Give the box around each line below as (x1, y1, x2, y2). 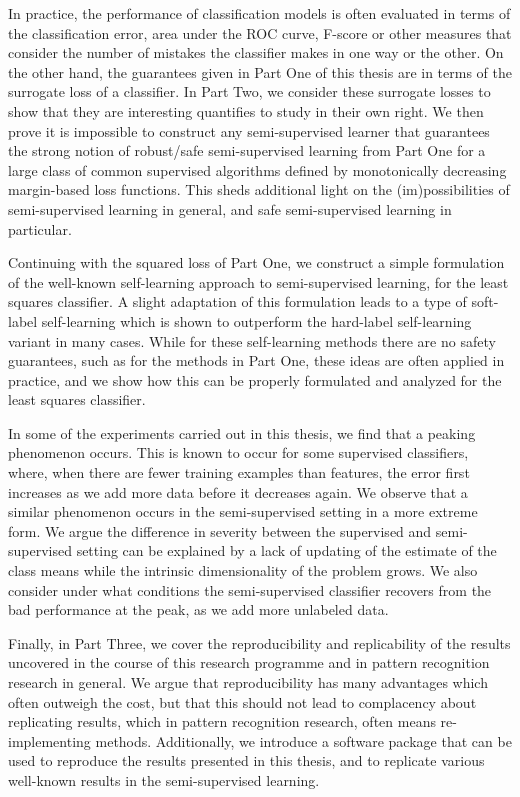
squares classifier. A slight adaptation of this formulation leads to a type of (8, 291, 467, 312)
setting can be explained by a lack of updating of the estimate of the (76, 540, 497, 561)
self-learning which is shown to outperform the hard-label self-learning (41, 310, 472, 331)
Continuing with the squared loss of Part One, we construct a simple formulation (8, 252, 505, 273)
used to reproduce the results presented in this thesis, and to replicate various (8, 750, 485, 771)
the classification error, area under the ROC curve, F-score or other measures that (8, 22, 512, 43)
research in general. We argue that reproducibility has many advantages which (8, 672, 488, 692)
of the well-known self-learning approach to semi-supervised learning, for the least (8, 271, 509, 292)
